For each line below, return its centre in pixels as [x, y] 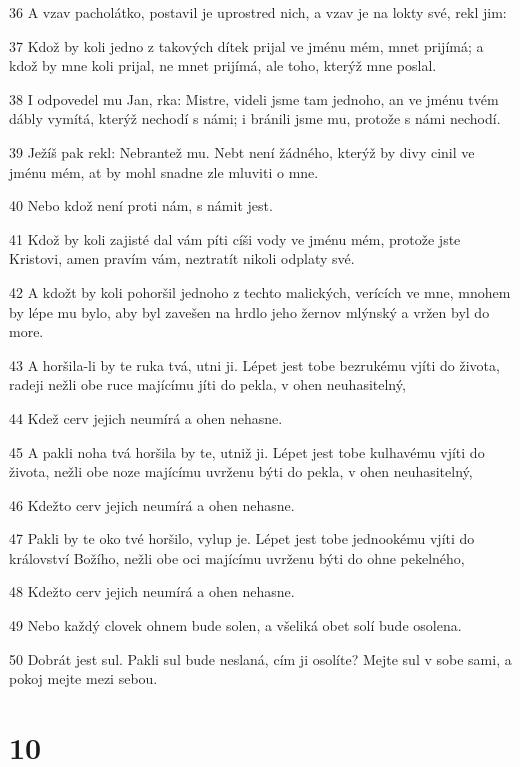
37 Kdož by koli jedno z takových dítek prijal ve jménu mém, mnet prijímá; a [246, 45]
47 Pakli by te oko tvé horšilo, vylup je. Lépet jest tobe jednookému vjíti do [242, 538]
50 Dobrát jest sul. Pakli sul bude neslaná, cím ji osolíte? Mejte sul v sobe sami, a [260, 658]
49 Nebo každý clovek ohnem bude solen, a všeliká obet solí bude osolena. [235, 625]
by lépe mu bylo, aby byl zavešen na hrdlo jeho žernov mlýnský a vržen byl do [249, 311]
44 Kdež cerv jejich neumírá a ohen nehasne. [146, 417]
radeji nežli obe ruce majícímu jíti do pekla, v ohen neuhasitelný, [207, 384]
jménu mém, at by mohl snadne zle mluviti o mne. [164, 171]
